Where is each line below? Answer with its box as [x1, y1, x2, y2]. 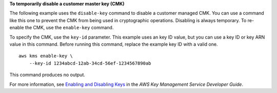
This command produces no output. [9, 72, 86, 78]
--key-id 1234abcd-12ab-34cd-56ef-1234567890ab [29, 60, 151, 66]
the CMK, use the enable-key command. [25, 25, 114, 31]
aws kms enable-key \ [18, 53, 73, 59]
